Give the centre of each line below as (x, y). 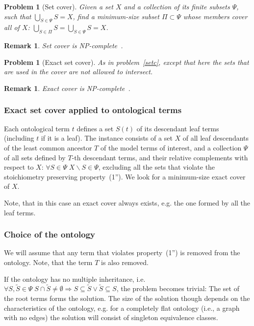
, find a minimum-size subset (116, 16)
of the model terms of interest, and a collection (171, 147)
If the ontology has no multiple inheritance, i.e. (75, 279)
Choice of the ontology (50, 234)
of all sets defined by (35, 157)
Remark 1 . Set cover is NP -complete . (63, 45)
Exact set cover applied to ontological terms (93, 110)
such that (18, 16)
